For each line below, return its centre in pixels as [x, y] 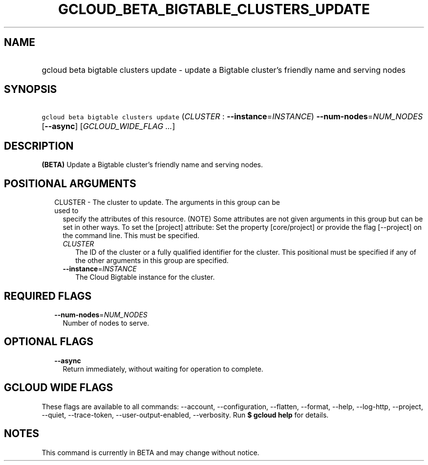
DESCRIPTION [39, 146]
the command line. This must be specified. [131, 236]
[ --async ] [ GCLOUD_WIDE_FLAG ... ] [108, 126]
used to [66, 211]
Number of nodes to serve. [106, 323]
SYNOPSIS [31, 89]
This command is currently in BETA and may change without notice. [150, 452]
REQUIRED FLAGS [48, 296]
